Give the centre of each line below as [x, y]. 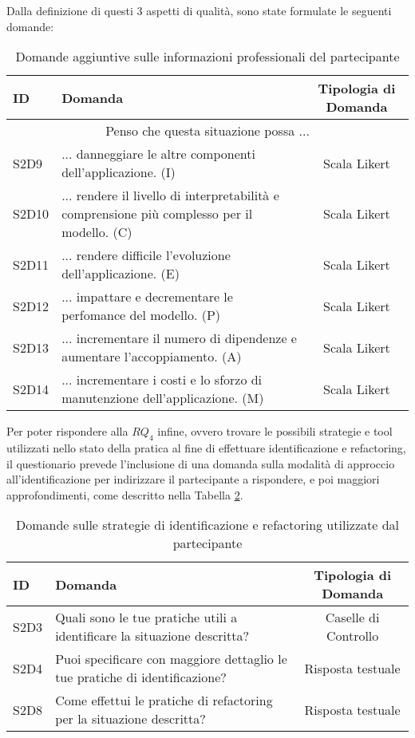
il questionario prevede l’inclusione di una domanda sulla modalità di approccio [201, 463]
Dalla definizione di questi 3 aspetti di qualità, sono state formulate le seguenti [199, 10]
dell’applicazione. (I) [119, 172]
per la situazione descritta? [130, 719]
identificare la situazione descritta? [152, 636]
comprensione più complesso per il [157, 214]
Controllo [352, 636]
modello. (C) [97, 232]
